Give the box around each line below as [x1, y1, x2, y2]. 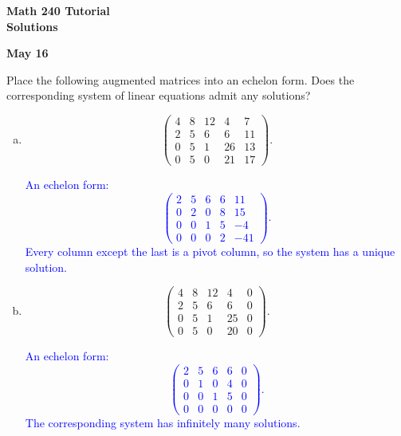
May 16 [6, 45, 49, 61]
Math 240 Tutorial [6, 2, 110, 18]
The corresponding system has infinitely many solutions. [25, 414, 301, 431]
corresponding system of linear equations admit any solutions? [6, 87, 311, 104]
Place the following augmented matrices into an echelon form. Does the [6, 71, 355, 88]
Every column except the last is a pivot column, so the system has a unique [25, 242, 395, 259]
